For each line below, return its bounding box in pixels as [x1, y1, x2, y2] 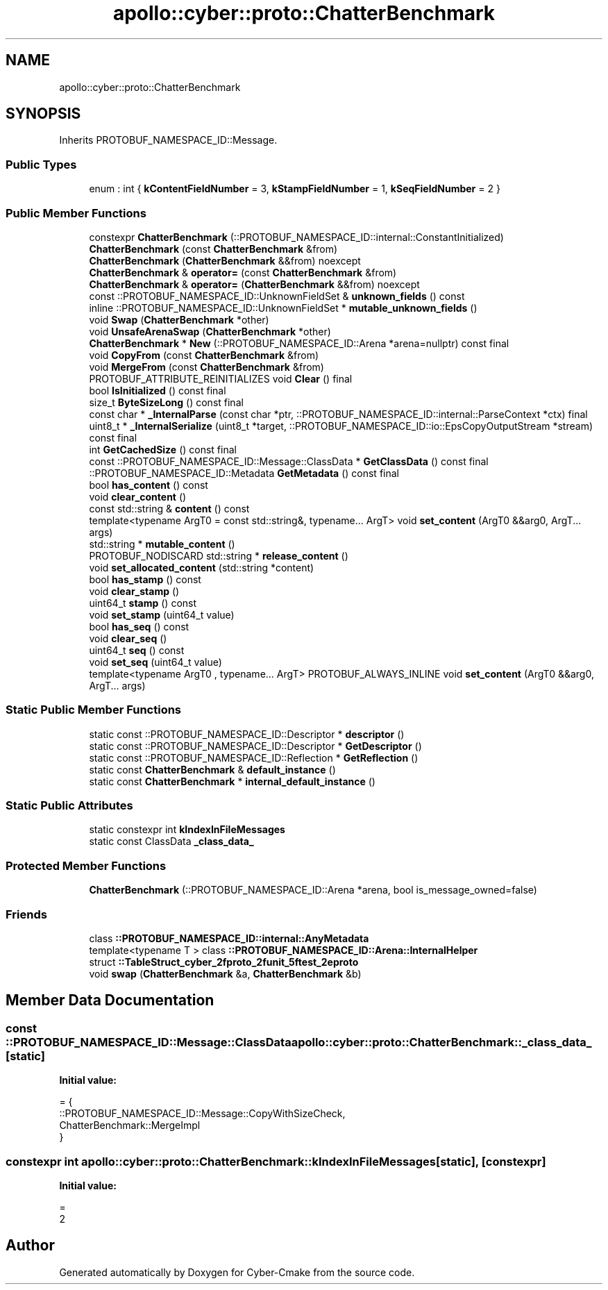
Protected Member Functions [6, 858, 167, 873]
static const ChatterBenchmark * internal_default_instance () [89, 775, 375, 787]
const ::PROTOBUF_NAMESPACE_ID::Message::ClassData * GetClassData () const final [89, 455, 489, 467]
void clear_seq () [89, 632, 167, 644]
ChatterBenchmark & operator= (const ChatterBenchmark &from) [89, 266, 397, 278]
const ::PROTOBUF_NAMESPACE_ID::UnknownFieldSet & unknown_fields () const [89, 290, 465, 302]
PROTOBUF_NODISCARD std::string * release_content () [89, 549, 348, 562]
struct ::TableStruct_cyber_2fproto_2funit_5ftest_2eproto [89, 955, 359, 968]
